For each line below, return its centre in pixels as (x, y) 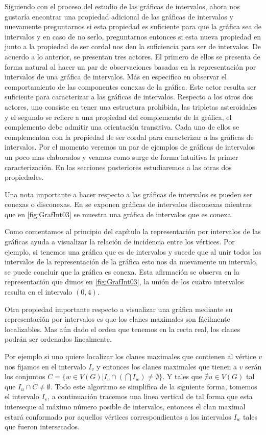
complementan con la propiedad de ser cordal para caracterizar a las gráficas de (129, 137)
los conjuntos (25, 376)
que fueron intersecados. (42, 427)
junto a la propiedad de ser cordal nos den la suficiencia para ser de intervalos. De (133, 46)
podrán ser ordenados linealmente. (58, 339)
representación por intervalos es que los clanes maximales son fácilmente (117, 319)
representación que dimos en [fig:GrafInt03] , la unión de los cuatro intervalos (124, 282)
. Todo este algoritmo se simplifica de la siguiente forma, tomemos (154, 386)
